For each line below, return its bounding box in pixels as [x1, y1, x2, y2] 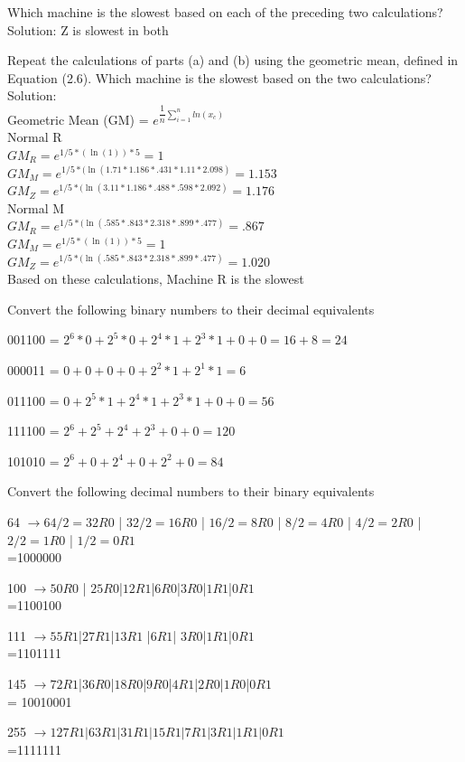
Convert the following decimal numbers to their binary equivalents [7, 482, 375, 501]
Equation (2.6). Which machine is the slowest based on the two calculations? [7, 68, 432, 87]
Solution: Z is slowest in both [7, 20, 169, 39]
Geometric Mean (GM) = [7, 109, 149, 128]
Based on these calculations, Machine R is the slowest [7, 269, 304, 288]
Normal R [7, 127, 62, 146]
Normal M [7, 198, 65, 217]
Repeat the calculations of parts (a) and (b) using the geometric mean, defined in [7, 51, 459, 70]
